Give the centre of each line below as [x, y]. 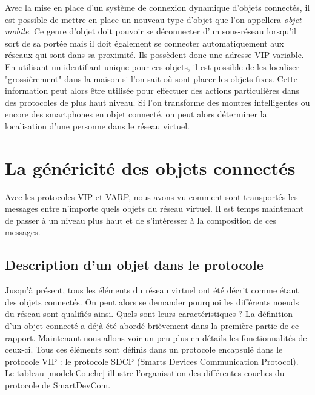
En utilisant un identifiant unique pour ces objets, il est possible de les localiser [152, 66]
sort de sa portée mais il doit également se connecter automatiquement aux [144, 43]
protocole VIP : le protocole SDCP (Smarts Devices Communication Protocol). [152, 361]
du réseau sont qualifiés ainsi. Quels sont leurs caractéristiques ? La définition [149, 314]
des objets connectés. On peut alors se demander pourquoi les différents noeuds [152, 302]
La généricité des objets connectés [150, 167]
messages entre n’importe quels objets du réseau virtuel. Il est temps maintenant [154, 208]
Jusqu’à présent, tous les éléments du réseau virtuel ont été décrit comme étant [152, 290]
